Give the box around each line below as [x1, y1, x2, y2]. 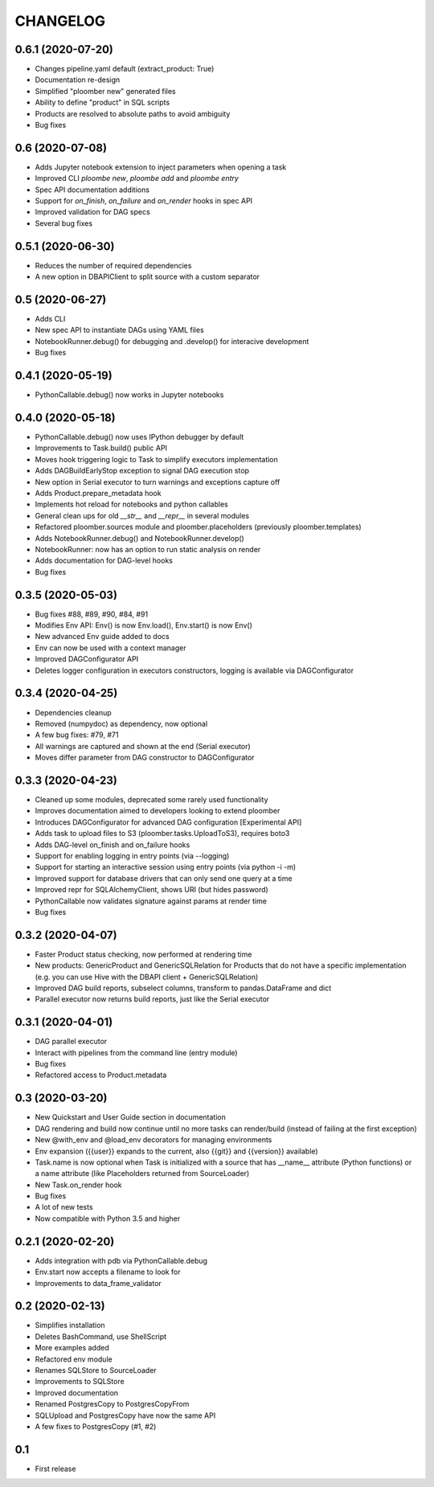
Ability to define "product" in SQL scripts [35, 97, 170, 108]
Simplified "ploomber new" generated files [35, 86, 176, 96]
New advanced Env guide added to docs [35, 632, 170, 641]
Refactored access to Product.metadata [35, 1070, 167, 1080]
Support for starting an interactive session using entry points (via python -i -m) [35, 862, 297, 872]
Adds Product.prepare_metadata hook [35, 489, 162, 498]
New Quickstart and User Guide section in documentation [35, 1112, 227, 1122]
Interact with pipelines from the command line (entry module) [35, 1047, 238, 1057]
